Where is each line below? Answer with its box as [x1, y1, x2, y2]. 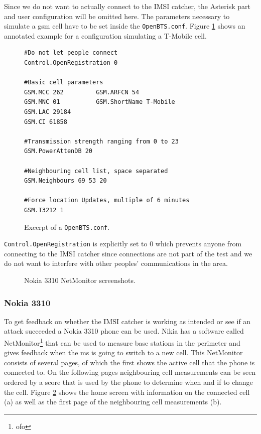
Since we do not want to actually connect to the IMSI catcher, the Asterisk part [4, 1, 251, 11]
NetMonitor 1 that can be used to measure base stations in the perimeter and [4, 336, 240, 348]
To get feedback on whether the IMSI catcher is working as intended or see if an [4, 316, 251, 326]
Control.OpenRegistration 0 [24, 59, 118, 67]
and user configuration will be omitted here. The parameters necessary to [4, 11, 230, 21]
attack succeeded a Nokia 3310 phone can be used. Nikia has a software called [4, 326, 244, 336]
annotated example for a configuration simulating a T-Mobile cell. [4, 30, 207, 41]
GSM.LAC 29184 [24, 108, 71, 115]
